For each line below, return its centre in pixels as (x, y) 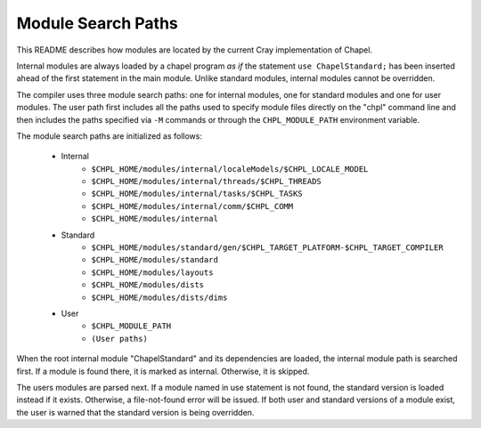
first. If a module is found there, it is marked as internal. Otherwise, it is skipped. (163, 371)
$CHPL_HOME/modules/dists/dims (159, 297)
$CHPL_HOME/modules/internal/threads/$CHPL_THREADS (207, 182)
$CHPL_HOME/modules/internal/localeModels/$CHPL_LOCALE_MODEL (230, 169)
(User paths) (120, 339)
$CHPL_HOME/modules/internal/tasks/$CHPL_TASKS (197, 194)
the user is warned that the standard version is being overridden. (135, 412)
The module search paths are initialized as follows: (109, 136)
